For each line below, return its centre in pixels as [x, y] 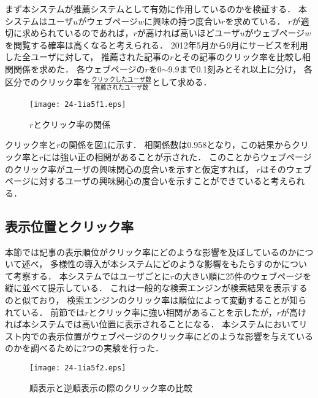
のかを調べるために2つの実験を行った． [84, 348]
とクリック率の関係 [72, 124]
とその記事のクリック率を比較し [238, 57]
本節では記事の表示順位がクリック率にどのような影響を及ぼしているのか [151, 252]
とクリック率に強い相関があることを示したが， [183, 312]
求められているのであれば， [78, 33]
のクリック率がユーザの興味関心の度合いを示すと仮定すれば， [129, 169]
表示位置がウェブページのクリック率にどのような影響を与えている [180, 336]
